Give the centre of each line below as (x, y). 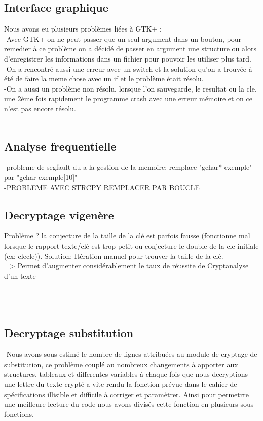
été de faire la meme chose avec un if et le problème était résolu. (104, 79)
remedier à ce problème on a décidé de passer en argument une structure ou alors (130, 49)
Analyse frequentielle (60, 146)
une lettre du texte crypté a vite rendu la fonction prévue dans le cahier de (121, 384)
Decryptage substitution (69, 333)
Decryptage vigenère (59, 214)
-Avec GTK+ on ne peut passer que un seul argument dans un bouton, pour (123, 38)
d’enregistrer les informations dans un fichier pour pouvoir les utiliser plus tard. (128, 58)
